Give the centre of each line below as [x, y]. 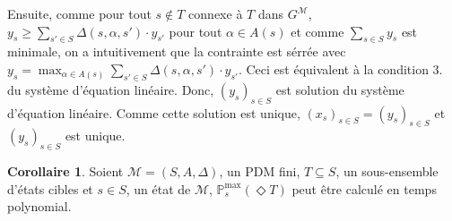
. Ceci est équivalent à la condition [333, 68]
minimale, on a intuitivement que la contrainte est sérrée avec [177, 51]
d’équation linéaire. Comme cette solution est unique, [154, 112]
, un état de [158, 188]
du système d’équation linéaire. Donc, [111, 89]
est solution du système [340, 89]
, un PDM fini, [260, 171]
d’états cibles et [50, 188]
